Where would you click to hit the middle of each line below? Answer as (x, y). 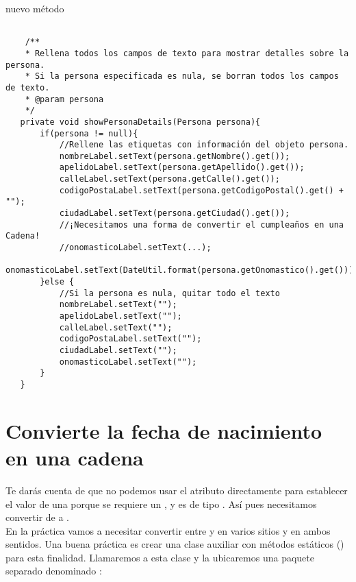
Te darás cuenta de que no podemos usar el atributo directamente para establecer (177, 490)
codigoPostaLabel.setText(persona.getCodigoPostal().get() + (201, 190)
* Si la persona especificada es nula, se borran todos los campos (182, 76)
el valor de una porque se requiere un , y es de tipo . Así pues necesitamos (161, 504)
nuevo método (35, 8)
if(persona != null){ (89, 133)
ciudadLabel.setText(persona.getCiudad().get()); (175, 214)
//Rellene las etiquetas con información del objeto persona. (204, 145)
